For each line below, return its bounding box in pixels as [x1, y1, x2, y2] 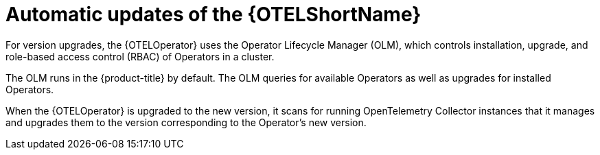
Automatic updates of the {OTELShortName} [5, 3, 422, 26]
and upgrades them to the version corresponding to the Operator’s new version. [5, 116, 367, 128]
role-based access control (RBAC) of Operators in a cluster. [5, 50, 275, 62]
